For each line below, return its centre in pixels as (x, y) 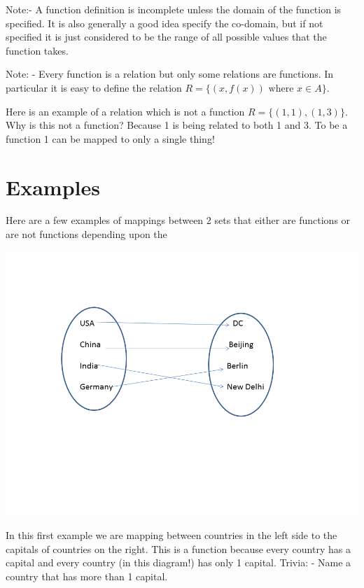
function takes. (37, 50)
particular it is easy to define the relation (94, 87)
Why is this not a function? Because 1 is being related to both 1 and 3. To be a (177, 125)
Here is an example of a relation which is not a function (125, 111)
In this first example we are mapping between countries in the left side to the (171, 535)
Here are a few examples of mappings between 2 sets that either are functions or (178, 220)
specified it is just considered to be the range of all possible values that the (166, 37)
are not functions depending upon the (86, 234)
